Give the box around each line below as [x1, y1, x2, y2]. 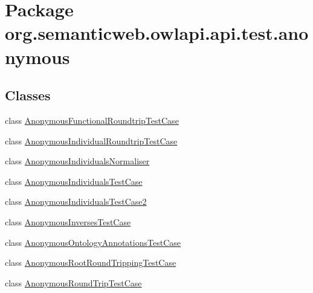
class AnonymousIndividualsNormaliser [5, 155, 150, 167]
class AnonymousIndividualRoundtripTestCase [5, 134, 178, 147]
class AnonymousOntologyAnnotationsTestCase [5, 236, 181, 248]
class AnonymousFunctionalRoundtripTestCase [5, 114, 179, 126]
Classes [5, 86, 51, 105]
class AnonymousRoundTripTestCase [5, 276, 142, 289]
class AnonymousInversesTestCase [5, 215, 131, 228]
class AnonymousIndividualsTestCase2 [5, 195, 147, 208]
